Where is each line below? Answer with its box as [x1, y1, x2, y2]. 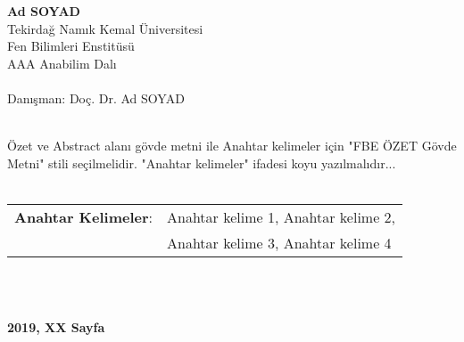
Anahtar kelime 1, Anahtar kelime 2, [166, 206, 396, 227]
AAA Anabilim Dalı [7, 53, 117, 72]
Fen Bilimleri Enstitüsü [7, 37, 135, 55]
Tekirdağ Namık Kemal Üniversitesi [7, 19, 203, 37]
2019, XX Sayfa [7, 318, 105, 337]
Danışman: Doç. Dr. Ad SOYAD [7, 88, 185, 107]
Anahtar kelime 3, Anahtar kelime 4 [166, 232, 392, 253]
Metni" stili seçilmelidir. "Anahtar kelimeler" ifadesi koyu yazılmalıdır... [7, 153, 396, 172]
